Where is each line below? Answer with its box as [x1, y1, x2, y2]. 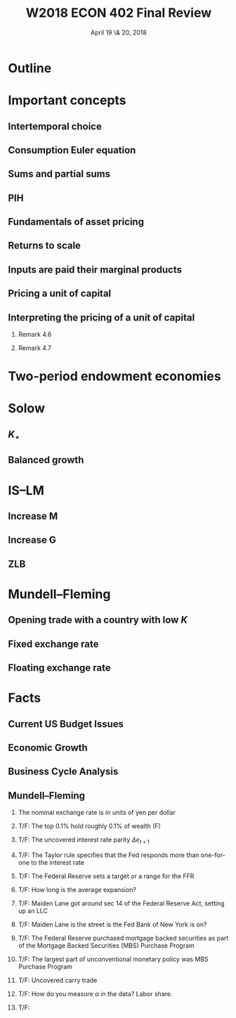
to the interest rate [31, 858, 85, 867]
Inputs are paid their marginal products [8, 264, 182, 276]
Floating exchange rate [8, 662, 111, 674]
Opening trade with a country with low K [8, 614, 188, 626]
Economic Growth [8, 742, 88, 754]
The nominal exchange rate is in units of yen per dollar [18, 808, 176, 817]
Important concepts [8, 93, 126, 108]
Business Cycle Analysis [8, 766, 119, 778]
